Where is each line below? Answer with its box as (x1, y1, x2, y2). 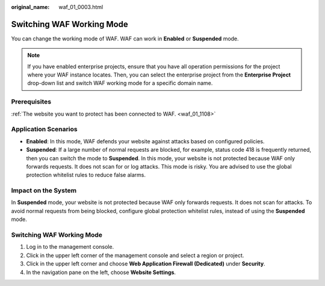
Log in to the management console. (26, 243, 114, 250)
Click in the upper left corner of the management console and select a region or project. (26, 252, 244, 259)
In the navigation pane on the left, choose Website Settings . (26, 269, 176, 276)
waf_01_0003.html (58, 4, 104, 10)
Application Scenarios (11, 125, 78, 134)
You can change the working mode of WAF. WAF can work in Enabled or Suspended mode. (11, 35, 239, 42)
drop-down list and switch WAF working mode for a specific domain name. (27, 79, 213, 87)
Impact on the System (11, 187, 77, 195)
